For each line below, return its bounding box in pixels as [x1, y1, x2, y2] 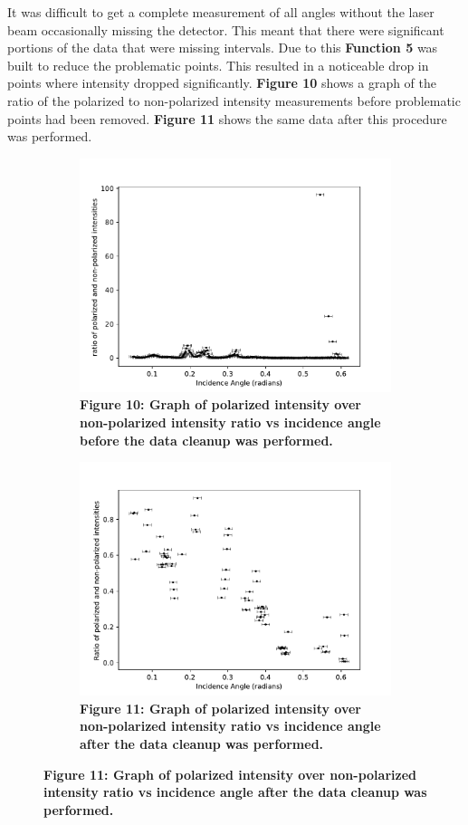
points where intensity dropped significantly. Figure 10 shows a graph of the [7, 73, 437, 92]
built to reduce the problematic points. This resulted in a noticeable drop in [7, 55, 429, 74]
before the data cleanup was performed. [80, 430, 333, 449]
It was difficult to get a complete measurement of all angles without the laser [7, 3, 435, 21]
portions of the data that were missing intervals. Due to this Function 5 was [7, 38, 438, 57]
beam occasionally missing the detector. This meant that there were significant [7, 20, 444, 39]
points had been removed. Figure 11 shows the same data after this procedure [7, 109, 447, 128]
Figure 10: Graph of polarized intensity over [80, 395, 361, 414]
